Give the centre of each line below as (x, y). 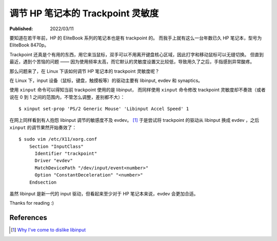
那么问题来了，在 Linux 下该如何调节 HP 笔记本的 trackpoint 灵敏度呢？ (85, 71)
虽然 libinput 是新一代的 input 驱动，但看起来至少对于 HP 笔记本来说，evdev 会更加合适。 (104, 193)
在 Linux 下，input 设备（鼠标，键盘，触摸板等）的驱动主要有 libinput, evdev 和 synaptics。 (106, 80)
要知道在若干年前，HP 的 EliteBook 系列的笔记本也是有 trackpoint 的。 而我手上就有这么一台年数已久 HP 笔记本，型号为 (136, 38)
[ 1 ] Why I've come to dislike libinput (48, 230)
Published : (21, 29)
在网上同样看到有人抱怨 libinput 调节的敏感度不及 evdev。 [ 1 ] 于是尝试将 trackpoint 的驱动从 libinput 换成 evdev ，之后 (134, 120)
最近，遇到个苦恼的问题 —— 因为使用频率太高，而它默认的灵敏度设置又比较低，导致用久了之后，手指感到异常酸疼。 (132, 62)
